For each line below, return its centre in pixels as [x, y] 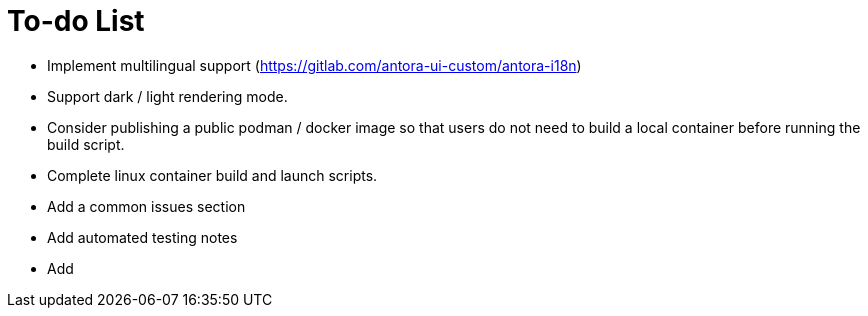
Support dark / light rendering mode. [167, 96]
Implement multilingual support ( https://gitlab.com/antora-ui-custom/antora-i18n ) [314, 65]
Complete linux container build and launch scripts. [212, 175]
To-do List [76, 21]
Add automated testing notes [142, 237]
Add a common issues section [146, 206]
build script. [86, 144]
